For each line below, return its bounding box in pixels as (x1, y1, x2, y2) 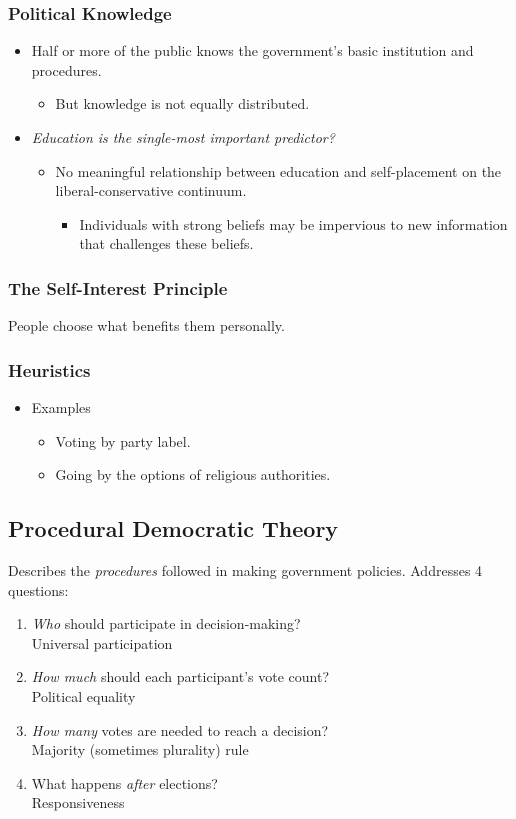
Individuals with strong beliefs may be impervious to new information (79, 213, 508, 234)
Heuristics (8, 357, 91, 382)
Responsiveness (31, 792, 125, 813)
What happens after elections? (31, 772, 218, 793)
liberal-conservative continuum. (55, 180, 247, 201)
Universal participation (31, 632, 173, 653)
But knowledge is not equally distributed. (55, 93, 310, 114)
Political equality (31, 685, 136, 706)
